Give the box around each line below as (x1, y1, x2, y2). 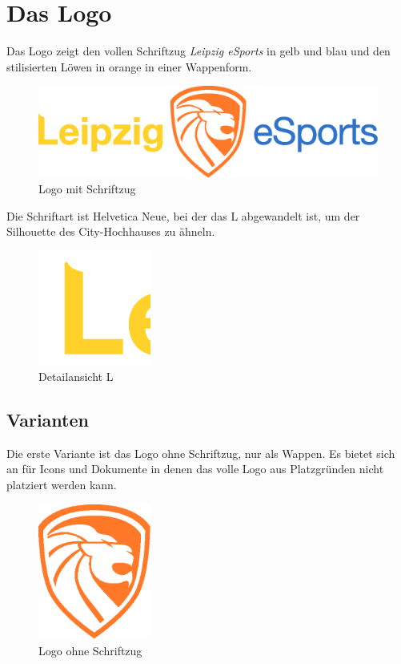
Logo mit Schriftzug (38, 180, 136, 197)
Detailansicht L (38, 368, 114, 385)
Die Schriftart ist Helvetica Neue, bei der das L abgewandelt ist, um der (6, 207, 360, 224)
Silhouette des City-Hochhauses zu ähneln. (6, 223, 215, 240)
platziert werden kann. (6, 476, 117, 493)
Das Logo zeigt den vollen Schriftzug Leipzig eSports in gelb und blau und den (6, 43, 391, 59)
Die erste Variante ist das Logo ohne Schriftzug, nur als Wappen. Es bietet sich (6, 444, 395, 461)
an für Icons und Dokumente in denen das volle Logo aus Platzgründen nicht (6, 460, 384, 477)
